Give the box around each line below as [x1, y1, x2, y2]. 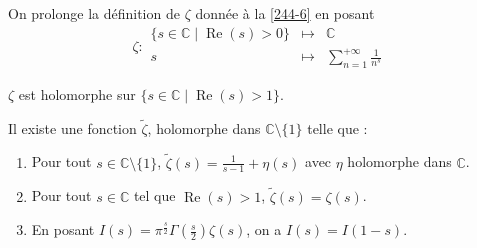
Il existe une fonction [8, 117, 137, 138]
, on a [246, 219, 282, 240]
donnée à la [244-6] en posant [195, 3, 375, 23]
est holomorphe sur [18, 83, 136, 104]
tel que [133, 185, 176, 206]
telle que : [307, 117, 368, 138]
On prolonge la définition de [8, 3, 180, 23]
